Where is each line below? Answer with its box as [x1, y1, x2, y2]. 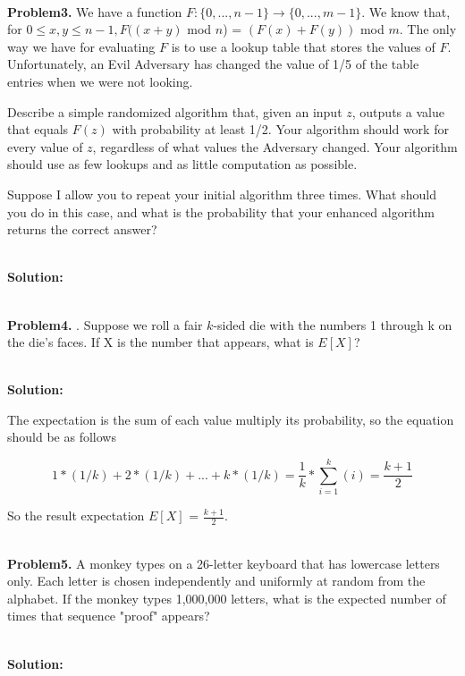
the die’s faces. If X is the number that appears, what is [7, 333, 314, 351]
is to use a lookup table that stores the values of [171, 37, 435, 55]
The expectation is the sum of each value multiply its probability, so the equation [7, 410, 454, 428]
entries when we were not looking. [7, 72, 193, 90]
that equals [7, 120, 69, 139]
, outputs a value [351, 102, 444, 121]
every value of [7, 137, 83, 156]
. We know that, [361, 2, 451, 21]
